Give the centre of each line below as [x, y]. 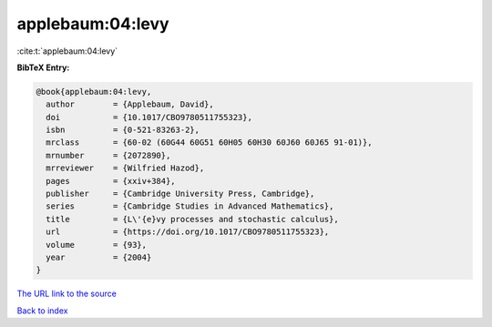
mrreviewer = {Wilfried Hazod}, [125, 168]
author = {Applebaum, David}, [130, 104]
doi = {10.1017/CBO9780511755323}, [149, 117]
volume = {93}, [97, 245]
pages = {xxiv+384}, [111, 181]
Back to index [42, 311]
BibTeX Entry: [43, 67]
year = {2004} [99, 257]
